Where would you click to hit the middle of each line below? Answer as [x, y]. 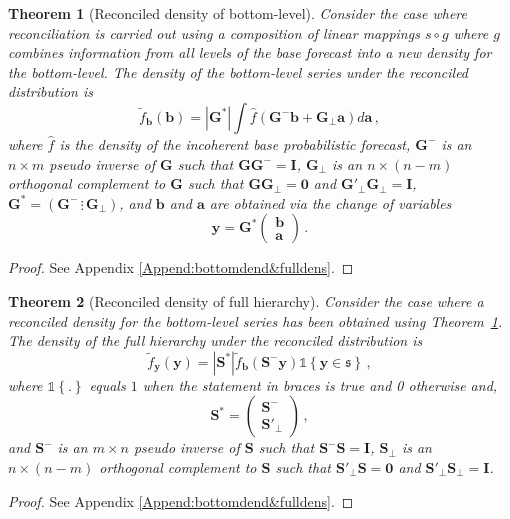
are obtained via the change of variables [330, 202]
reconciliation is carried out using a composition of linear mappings [214, 32]
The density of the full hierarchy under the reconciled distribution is [215, 340]
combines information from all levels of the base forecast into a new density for [250, 52]
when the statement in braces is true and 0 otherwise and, [320, 384]
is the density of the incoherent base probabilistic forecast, [235, 143]
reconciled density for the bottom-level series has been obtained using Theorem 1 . [255, 320]
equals [107, 384]
